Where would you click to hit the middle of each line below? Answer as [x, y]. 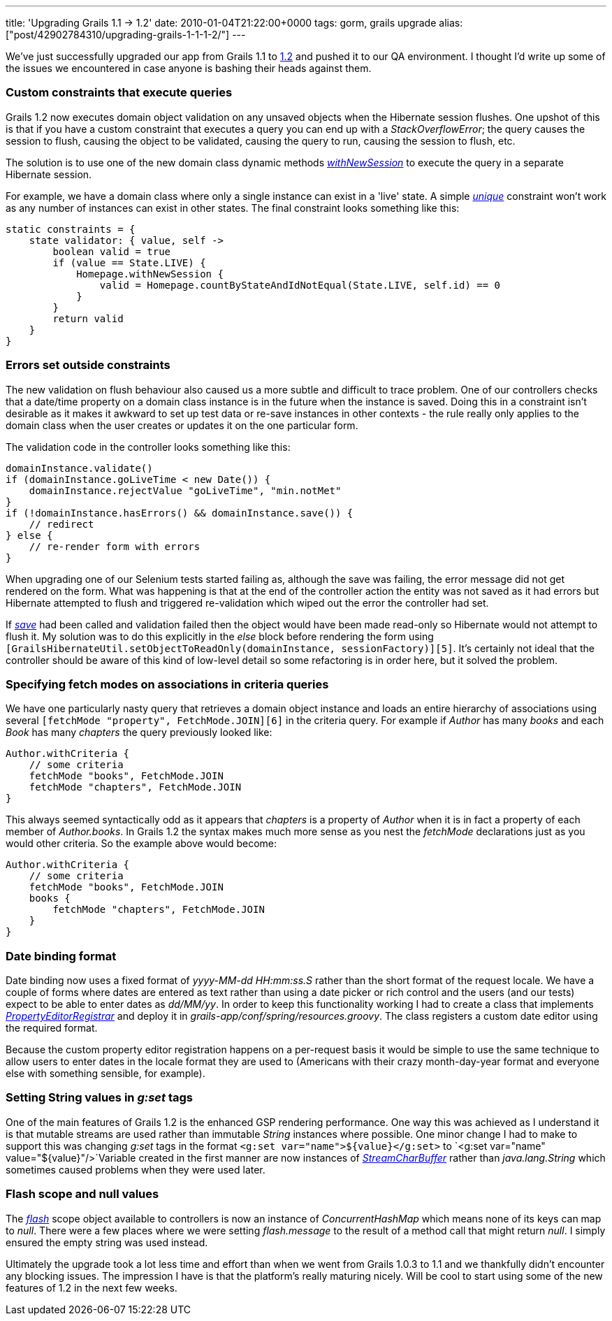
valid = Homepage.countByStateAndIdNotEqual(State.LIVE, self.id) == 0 [300, 285]
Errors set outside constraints [88, 365]
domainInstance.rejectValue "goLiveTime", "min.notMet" [185, 490]
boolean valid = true [112, 251]
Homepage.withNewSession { [150, 274]
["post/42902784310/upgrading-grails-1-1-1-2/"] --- [126, 35]
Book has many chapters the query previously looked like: [139, 732]
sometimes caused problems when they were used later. [136, 1169]
